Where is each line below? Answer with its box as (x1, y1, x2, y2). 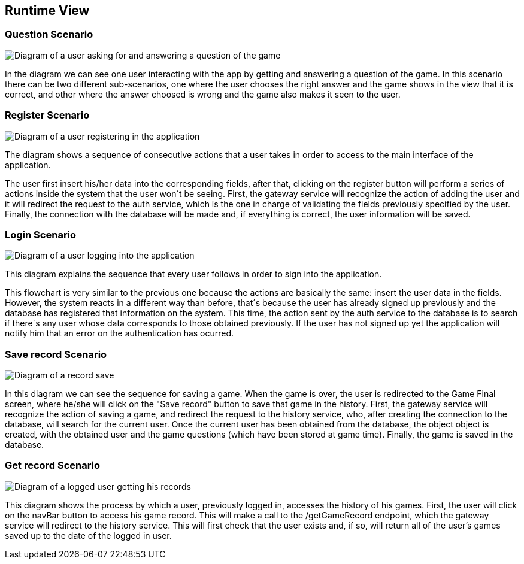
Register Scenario (5, 109, 90, 122)
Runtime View (5, 3, 90, 18)
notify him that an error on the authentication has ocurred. (5, 328, 234, 339)
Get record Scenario (5, 459, 100, 472)
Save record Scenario (5, 348, 107, 360)
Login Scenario (5, 228, 77, 241)
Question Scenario (5, 28, 93, 41)
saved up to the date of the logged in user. (5, 530, 172, 541)
